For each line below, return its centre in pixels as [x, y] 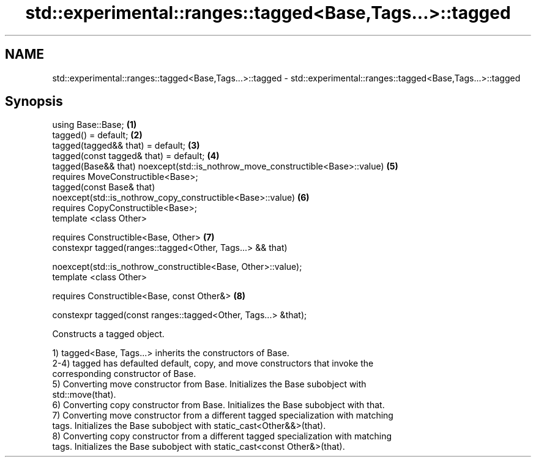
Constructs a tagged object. [108, 334]
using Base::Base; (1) [95, 125]
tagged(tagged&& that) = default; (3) [126, 146]
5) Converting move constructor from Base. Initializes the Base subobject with [209, 384]
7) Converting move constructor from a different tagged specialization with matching [223, 415]
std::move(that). [84, 395]
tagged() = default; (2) [97, 135]
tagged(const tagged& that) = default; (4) [136, 156]
